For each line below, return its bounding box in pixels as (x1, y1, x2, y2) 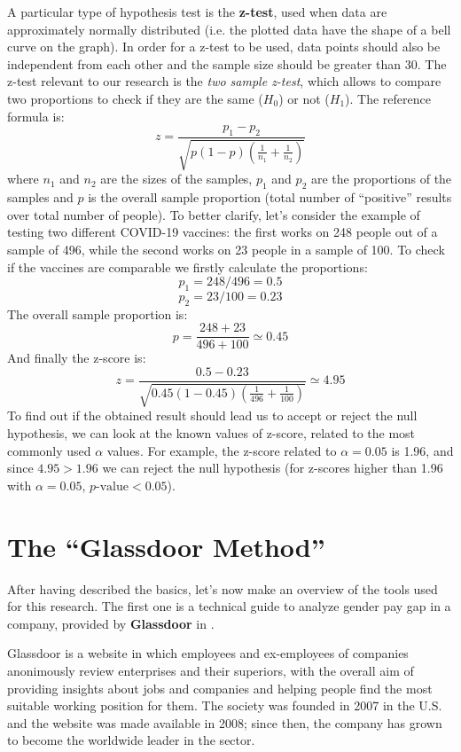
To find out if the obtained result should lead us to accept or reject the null (7, 406, 418, 425)
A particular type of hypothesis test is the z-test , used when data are (7, 3, 387, 20)
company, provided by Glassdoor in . (7, 614, 215, 632)
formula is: (7, 106, 65, 125)
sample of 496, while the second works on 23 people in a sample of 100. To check (7, 239, 445, 258)
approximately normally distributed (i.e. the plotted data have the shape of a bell (7, 20, 451, 38)
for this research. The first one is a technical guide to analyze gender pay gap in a (7, 597, 451, 615)
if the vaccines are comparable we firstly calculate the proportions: (7, 257, 368, 276)
